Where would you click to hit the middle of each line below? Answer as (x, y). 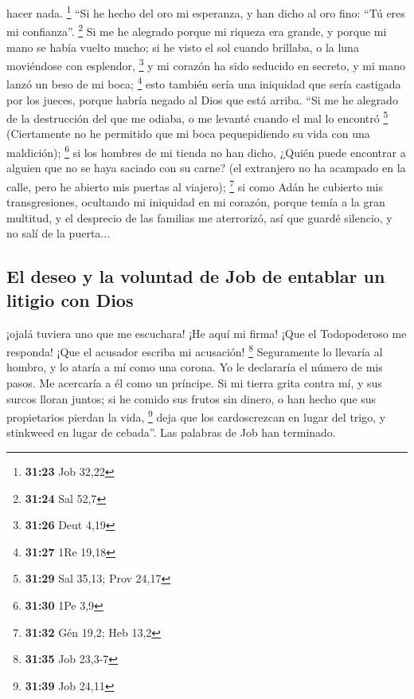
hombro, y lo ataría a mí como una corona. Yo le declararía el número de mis (195, 367)
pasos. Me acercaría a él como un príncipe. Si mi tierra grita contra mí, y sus (194, 382)
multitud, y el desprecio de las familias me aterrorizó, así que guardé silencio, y (199, 217)
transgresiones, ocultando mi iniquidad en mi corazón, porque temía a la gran (196, 202)
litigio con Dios (70, 299)
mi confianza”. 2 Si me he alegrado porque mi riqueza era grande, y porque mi (197, 30)
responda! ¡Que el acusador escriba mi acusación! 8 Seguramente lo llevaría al (195, 350)
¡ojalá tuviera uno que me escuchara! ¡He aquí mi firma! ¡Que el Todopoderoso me (207, 333)
